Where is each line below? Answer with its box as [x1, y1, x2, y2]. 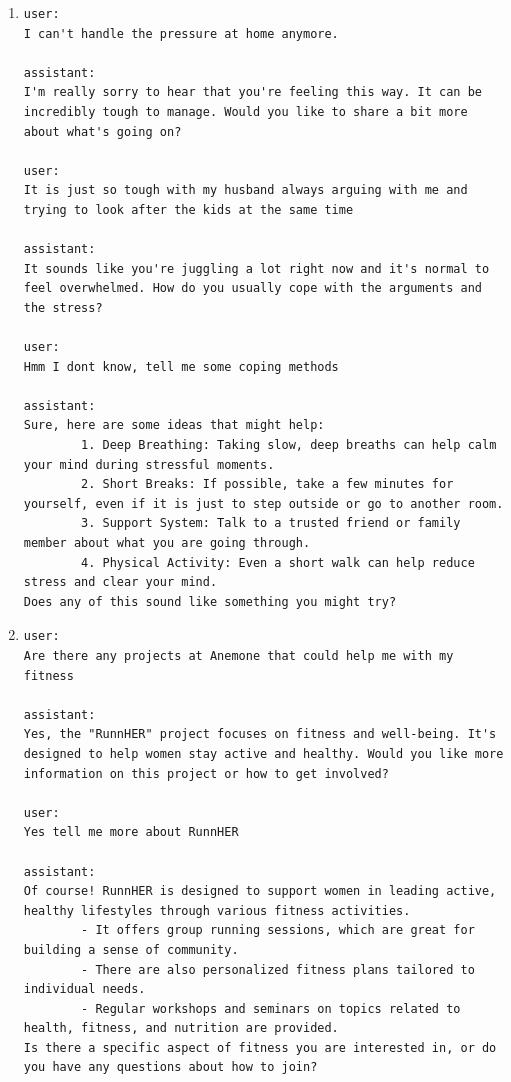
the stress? [23, 300, 103, 315]
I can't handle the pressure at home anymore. [23, 26, 339, 41]
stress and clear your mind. [23, 575, 218, 590]
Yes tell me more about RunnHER [23, 825, 239, 840]
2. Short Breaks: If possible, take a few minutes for [81, 477, 454, 492]
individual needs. [23, 982, 146, 997]
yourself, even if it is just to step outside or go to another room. [23, 496, 504, 511]
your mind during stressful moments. [23, 457, 275, 472]
